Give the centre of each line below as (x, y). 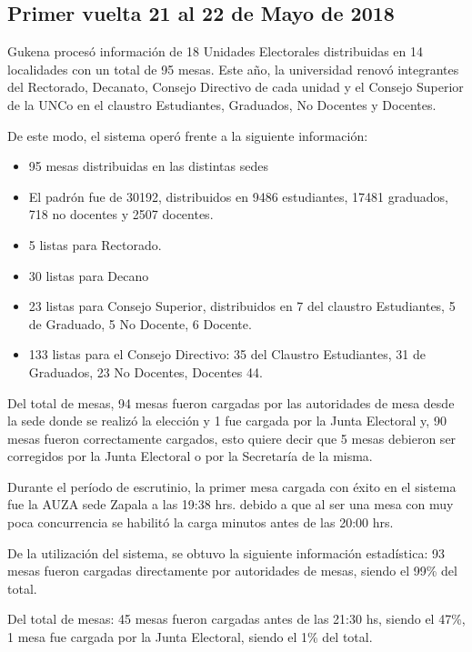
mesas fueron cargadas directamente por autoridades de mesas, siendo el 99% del (232, 571)
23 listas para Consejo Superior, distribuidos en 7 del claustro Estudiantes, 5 (242, 306)
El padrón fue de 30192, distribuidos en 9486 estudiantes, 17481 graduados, (238, 196)
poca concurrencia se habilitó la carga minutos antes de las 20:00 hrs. (201, 522)
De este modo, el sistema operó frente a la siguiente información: (188, 135)
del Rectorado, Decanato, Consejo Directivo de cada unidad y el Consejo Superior (236, 87)
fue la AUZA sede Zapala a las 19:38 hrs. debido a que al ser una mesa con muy (231, 504)
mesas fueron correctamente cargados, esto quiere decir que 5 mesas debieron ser (232, 438)
